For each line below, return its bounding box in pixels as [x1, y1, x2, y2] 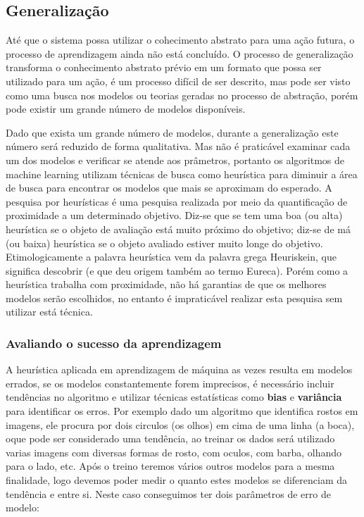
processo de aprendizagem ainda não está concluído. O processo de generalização [6, 46, 353, 61]
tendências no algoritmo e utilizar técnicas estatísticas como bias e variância [6, 390, 342, 404]
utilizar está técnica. [6, 304, 93, 319]
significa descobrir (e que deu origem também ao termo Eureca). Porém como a [6, 263, 349, 278]
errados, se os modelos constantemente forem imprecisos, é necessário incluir [6, 375, 334, 390]
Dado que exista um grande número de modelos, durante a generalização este [6, 125, 339, 139]
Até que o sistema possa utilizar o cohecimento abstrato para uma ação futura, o [6, 32, 355, 47]
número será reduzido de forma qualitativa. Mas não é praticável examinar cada [6, 139, 351, 154]
